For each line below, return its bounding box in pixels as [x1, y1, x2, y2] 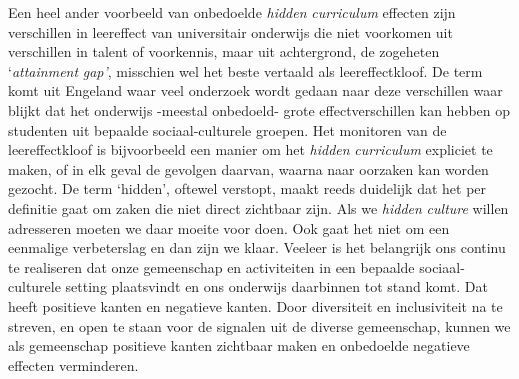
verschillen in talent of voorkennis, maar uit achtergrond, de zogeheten [8, 41, 440, 62]
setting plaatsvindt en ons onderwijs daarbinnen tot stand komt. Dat [65, 276, 488, 297]
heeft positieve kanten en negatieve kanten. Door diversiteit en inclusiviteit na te [8, 295, 503, 316]
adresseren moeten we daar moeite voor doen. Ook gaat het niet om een [8, 217, 450, 238]
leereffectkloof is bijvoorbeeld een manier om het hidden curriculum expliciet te [8, 139, 493, 160]
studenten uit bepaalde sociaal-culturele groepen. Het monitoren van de [8, 119, 447, 140]
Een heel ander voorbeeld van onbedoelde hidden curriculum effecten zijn [8, 2, 456, 22]
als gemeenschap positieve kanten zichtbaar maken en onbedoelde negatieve [8, 335, 470, 356]
